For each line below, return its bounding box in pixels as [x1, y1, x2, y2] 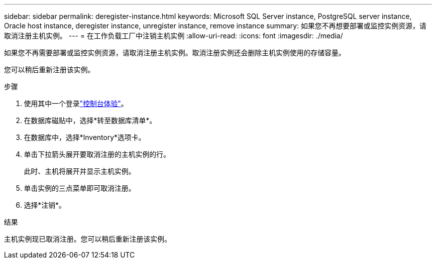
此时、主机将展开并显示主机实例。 [24, 167, 135, 175]
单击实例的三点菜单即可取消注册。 [24, 184, 135, 192]
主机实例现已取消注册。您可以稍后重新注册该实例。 [4, 235, 171, 243]
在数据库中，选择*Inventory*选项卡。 [24, 133, 146, 141]
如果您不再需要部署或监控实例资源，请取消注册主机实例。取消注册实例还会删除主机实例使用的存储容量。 [4, 48, 345, 57]
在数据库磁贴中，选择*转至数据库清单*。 [24, 116, 157, 125]
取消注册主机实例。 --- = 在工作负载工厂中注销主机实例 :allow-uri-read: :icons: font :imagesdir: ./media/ [4, 31, 343, 40]
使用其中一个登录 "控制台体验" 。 [24, 99, 128, 108]
